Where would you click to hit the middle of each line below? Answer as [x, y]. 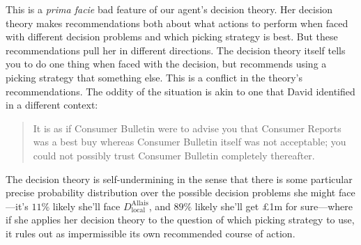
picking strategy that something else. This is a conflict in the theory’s [154, 77]
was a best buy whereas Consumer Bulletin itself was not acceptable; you [190, 142]
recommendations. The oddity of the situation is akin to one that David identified [180, 91]
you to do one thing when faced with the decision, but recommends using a [166, 64]
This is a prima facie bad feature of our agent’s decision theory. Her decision [169, 9]
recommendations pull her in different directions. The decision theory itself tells [176, 50]
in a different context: [52, 105]
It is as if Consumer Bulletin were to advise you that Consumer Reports [187, 128]
